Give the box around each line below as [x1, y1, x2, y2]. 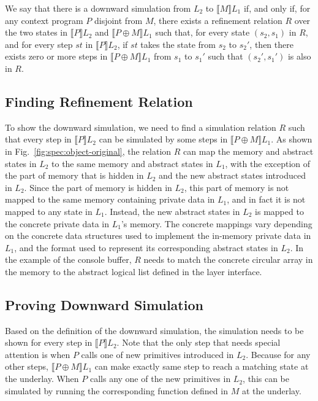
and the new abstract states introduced [159, 169, 306, 182]
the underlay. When [5, 372, 79, 385]
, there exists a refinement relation [153, 14, 282, 26]
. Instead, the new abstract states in [104, 204, 240, 217]
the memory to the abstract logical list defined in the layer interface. [5, 265, 262, 278]
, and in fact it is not [227, 193, 306, 206]
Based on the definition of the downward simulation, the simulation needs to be [5, 324, 304, 337]
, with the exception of [225, 157, 311, 169]
